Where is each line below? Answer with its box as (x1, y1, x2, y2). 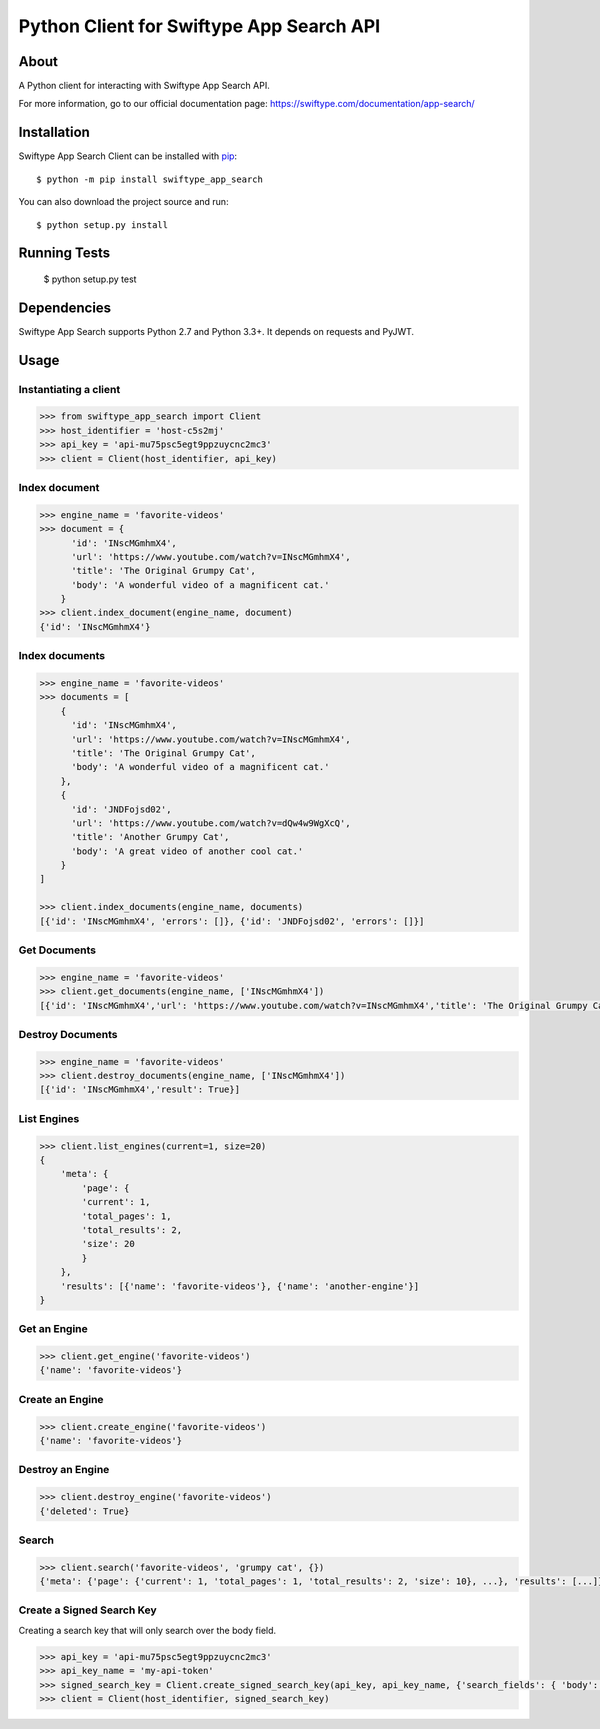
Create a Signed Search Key (18, 1603, 157, 1617)
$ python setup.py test (43, 273, 137, 285)
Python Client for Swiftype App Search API (18, 15, 381, 37)
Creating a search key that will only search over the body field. (18, 1624, 277, 1636)
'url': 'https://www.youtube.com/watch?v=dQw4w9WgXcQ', (71, 817, 351, 829)
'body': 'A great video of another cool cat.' (71, 845, 304, 857)
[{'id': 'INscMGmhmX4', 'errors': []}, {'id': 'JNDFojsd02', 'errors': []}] (39, 915, 425, 927)
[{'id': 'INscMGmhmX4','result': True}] (39, 1084, 240, 1095)
